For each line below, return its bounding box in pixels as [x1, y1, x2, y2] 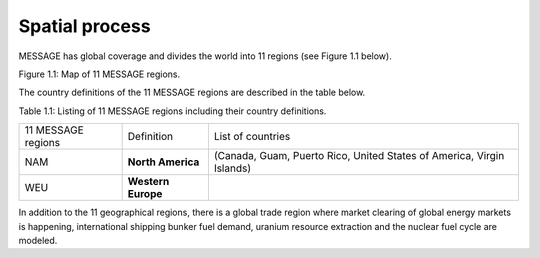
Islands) [213, 161, 252, 175]
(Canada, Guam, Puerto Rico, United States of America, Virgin [213, 149, 505, 163]
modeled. [18, 234, 58, 246]
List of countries [213, 130, 291, 144]
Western [127, 175, 170, 189]
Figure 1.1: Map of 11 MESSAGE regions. [18, 68, 180, 80]
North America [127, 155, 200, 169]
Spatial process [18, 15, 151, 37]
